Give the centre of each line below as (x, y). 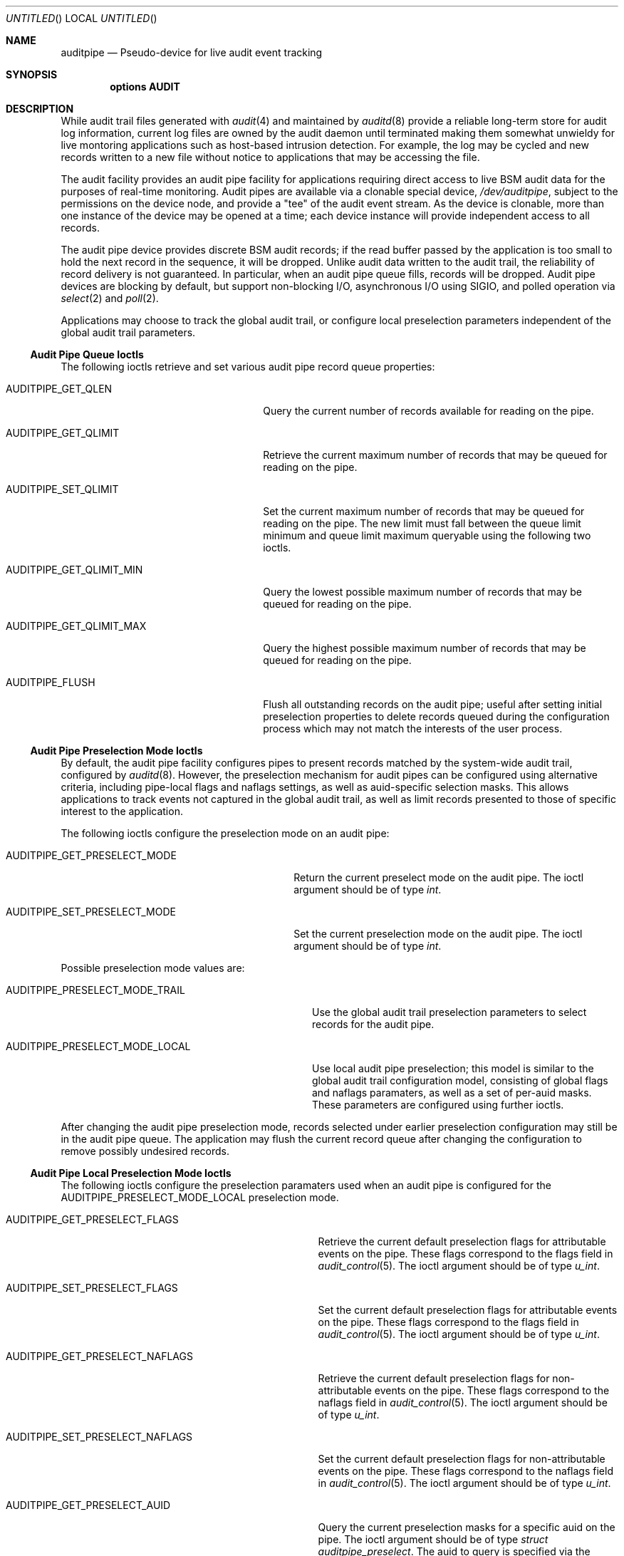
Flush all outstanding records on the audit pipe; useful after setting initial (433, 704)
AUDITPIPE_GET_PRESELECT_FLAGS (92, 1219)
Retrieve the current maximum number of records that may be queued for (435, 455)
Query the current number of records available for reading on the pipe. (428, 411)
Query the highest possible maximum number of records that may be (425, 648)
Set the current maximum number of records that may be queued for (424, 511)
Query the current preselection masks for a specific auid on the (467, 1527)
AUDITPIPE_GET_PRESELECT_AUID (88, 1505)
